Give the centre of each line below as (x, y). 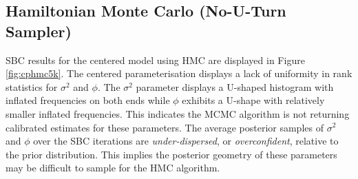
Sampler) (39, 31)
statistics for (32, 86)
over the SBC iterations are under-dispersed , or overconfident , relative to (186, 141)
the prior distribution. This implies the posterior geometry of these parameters (171, 154)
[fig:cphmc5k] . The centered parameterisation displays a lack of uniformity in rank (179, 73)
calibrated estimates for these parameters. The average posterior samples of (165, 127)
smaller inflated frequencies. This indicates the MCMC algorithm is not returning (178, 113)
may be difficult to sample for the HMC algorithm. (113, 168)
